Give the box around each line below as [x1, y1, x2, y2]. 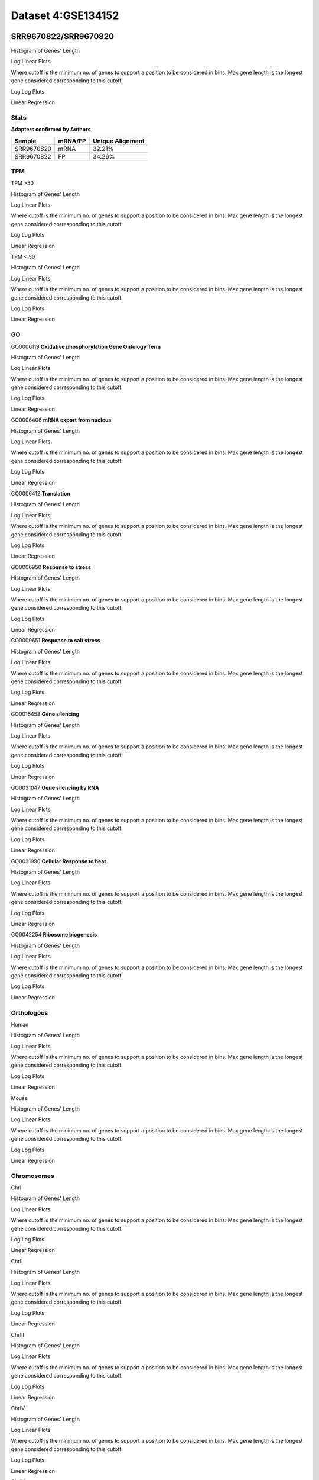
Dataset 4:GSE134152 [11, 9, 119, 22]
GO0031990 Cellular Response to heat [11, 857, 106, 864]
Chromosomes [11, 1172, 54, 1180]
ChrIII [11, 1331, 25, 1338]
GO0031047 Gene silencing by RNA [11, 784, 100, 791]
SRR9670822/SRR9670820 [11, 31, 115, 41]
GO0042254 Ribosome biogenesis [11, 931, 97, 938]
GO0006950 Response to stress [11, 563, 92, 571]
